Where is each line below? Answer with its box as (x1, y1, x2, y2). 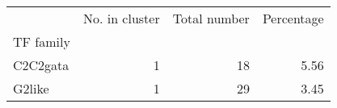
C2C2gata (13, 56, 70, 74)
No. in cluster (82, 9, 160, 27)
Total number (172, 9, 250, 27)
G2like (13, 79, 49, 98)
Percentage (262, 9, 324, 27)
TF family (13, 32, 70, 51)
